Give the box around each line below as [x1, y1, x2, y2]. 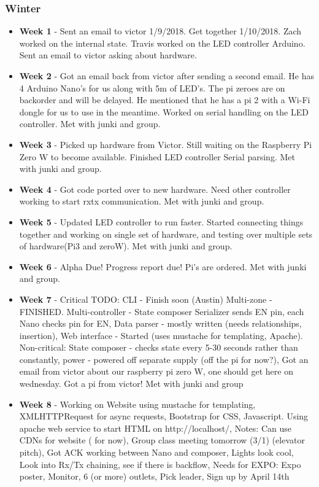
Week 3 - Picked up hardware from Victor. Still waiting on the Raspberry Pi [19, 138, 312, 150]
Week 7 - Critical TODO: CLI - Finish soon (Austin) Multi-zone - [19, 292, 272, 305]
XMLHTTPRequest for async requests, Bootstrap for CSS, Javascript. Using [19, 410, 309, 423]
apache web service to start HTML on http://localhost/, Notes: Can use [19, 421, 291, 434]
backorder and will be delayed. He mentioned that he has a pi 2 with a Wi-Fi [19, 93, 310, 106]
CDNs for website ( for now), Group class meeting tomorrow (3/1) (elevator [19, 434, 305, 446]
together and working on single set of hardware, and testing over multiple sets [19, 227, 313, 240]
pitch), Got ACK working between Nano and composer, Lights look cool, [19, 446, 294, 459]
